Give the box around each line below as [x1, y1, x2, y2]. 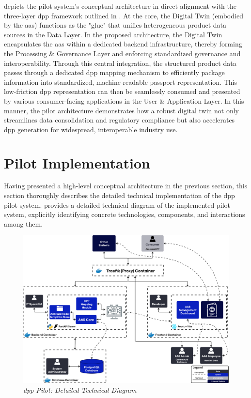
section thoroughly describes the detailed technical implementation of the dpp [4, 190, 235, 200]
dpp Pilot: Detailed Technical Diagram [23, 384, 137, 395]
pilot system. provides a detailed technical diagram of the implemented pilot [4, 199, 230, 210]
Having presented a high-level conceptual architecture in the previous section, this [4, 181, 248, 191]
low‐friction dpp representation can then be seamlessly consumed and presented [4, 86, 240, 96]
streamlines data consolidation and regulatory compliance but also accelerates [4, 115, 235, 125]
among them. [4, 218, 43, 229]
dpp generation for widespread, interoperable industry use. [4, 124, 178, 134]
